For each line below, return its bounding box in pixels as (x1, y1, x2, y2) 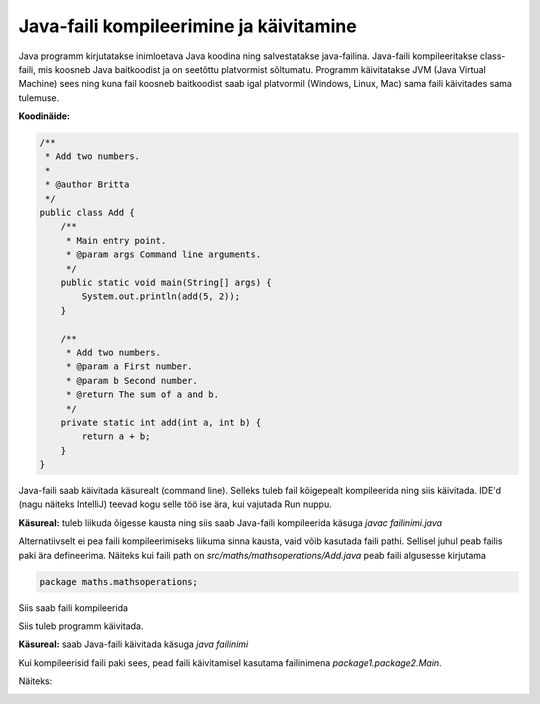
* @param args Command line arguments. (65, 249, 262, 260)
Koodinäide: (18, 110, 70, 122)
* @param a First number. (65, 361, 194, 372)
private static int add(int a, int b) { (60, 416, 262, 428)
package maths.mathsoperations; (39, 576, 199, 587)
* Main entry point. (65, 235, 167, 246)
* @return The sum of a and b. (65, 389, 220, 400)
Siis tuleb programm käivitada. (18, 620, 144, 632)
